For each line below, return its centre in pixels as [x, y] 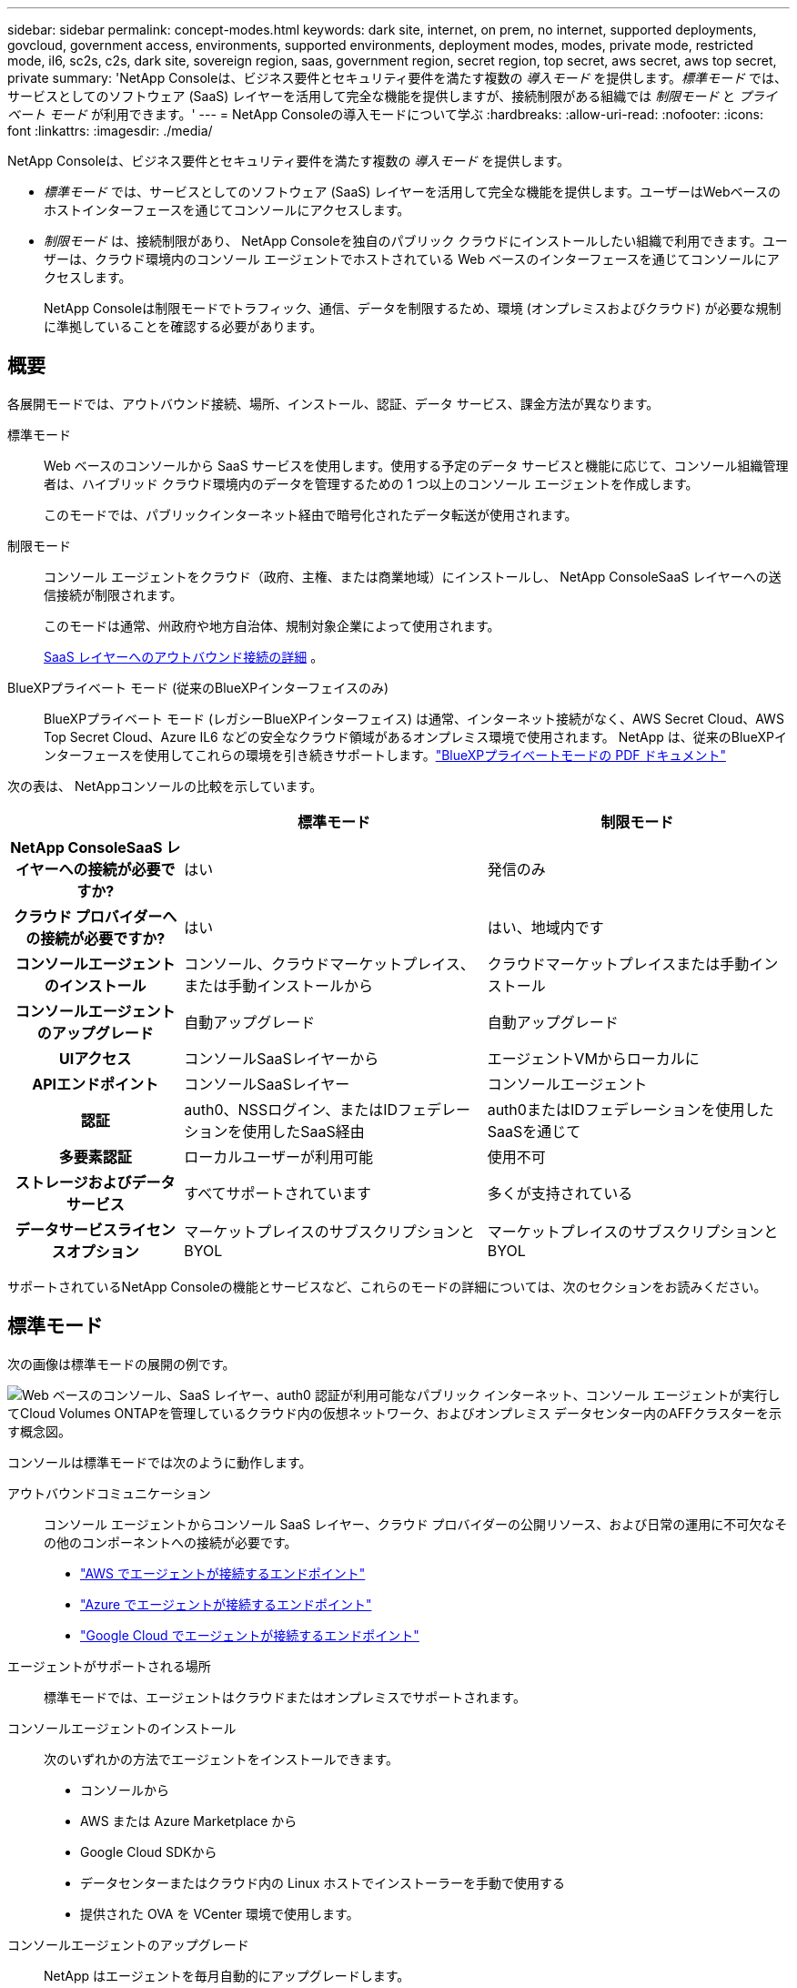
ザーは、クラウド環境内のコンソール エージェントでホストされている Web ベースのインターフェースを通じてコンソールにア [412, 259]
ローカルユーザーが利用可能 [279, 1156]
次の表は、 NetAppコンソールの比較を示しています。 [165, 786]
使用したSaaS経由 [303, 1131]
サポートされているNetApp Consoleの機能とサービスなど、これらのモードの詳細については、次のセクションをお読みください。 [387, 1286]
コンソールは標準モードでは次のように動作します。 [160, 1462]
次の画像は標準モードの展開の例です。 [121, 1364]
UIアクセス [95, 1058]
